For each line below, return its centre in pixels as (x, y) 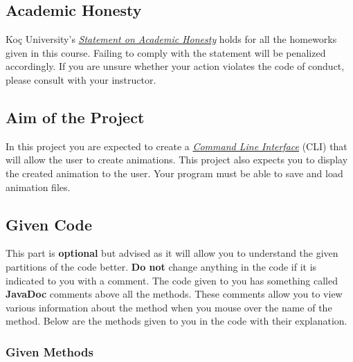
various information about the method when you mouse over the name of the (169, 307)
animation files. (38, 187)
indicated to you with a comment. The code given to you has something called (172, 280)
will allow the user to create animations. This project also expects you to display (177, 160)
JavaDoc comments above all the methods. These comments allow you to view (174, 294)
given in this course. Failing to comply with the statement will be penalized (166, 52)
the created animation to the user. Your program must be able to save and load (174, 173)
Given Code (49, 224)
